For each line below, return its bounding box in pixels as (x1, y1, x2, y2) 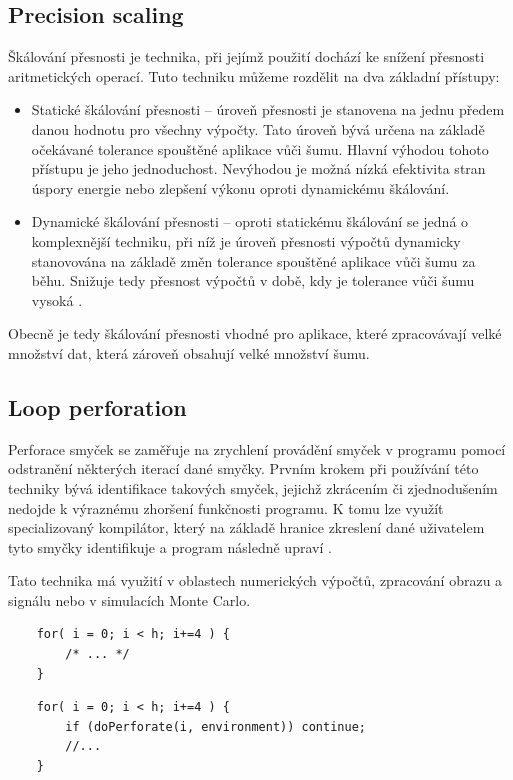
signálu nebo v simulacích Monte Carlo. (8, 589, 251, 610)
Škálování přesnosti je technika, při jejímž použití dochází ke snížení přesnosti (8, 46, 485, 67)
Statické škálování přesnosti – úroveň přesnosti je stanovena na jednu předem (31, 99, 505, 120)
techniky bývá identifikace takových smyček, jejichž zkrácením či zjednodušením (8, 477, 498, 498)
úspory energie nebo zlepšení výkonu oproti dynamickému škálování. (31, 177, 450, 198)
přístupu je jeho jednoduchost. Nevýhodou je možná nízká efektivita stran (31, 158, 486, 179)
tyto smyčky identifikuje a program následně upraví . (8, 536, 332, 557)
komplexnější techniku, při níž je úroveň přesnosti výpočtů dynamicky (31, 230, 461, 251)
